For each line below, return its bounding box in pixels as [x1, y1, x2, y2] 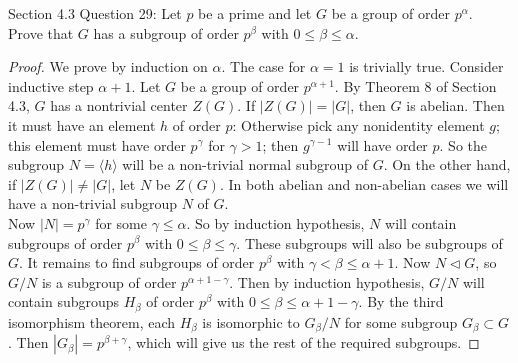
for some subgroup [344, 311, 458, 332]
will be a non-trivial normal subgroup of [122, 154, 368, 175]
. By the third [358, 291, 444, 312]
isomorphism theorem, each [8, 311, 176, 332]
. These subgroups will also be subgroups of [236, 232, 503, 253]
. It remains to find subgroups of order [19, 252, 255, 273]
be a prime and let [198, 3, 312, 23]
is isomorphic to [202, 311, 300, 332]
